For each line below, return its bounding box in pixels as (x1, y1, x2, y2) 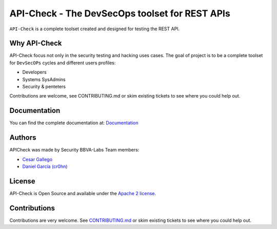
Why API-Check (9, 39, 62, 48)
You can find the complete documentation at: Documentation (9, 120, 138, 126)
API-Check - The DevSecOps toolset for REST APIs (9, 8, 230, 19)
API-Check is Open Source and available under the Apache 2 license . (9, 190, 156, 196)
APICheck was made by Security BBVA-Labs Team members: (9, 147, 140, 153)
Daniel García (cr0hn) (22, 163, 68, 169)
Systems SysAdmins (22, 76, 66, 82)
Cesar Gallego (22, 156, 53, 162)
